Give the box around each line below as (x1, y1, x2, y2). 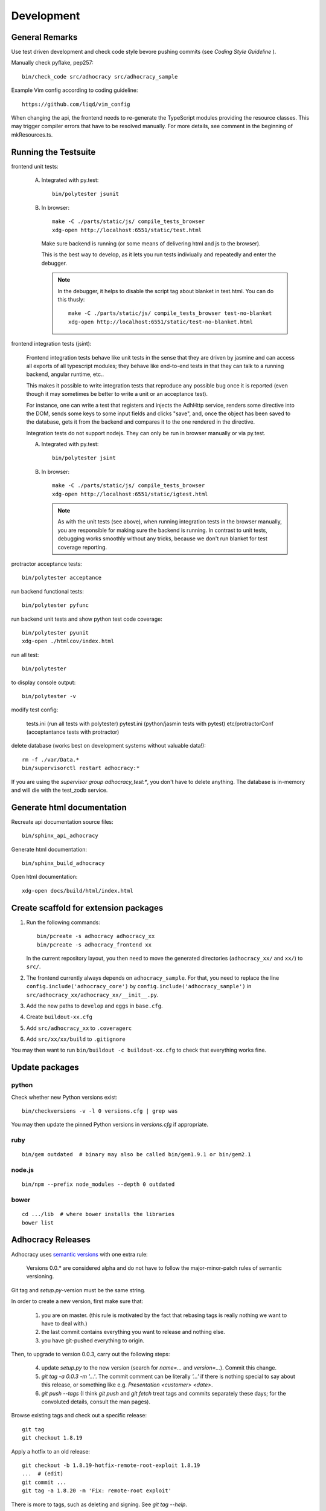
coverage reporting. (57, 543, 107, 551)
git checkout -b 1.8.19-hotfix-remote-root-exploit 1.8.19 (22, 1461, 200, 1469)
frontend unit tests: (11, 163, 59, 170)
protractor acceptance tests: (11, 560, 83, 568)
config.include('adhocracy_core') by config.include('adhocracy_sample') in (26, 983, 252, 990)
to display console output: (11, 679, 76, 686)
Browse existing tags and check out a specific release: (11, 1412, 147, 1419)
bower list (22, 1219, 54, 1226)
